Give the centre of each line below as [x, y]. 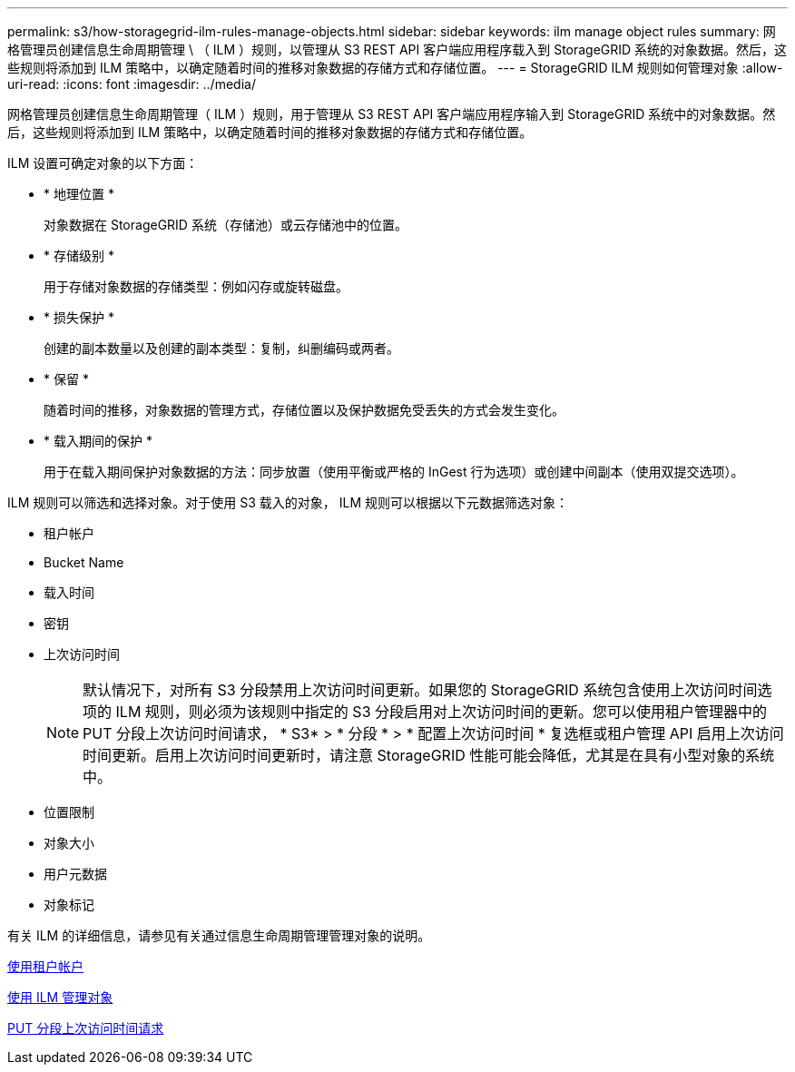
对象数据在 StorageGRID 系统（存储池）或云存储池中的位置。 [226, 225]
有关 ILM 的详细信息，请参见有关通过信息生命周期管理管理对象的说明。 [219, 935]
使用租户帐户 [45, 966]
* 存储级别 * [79, 256]
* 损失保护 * [79, 317]
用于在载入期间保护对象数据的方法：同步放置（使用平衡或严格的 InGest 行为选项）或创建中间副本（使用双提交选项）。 [394, 472]
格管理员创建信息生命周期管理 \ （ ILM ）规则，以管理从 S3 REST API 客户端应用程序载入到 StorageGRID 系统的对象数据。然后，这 [397, 49]
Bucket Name [84, 562]
